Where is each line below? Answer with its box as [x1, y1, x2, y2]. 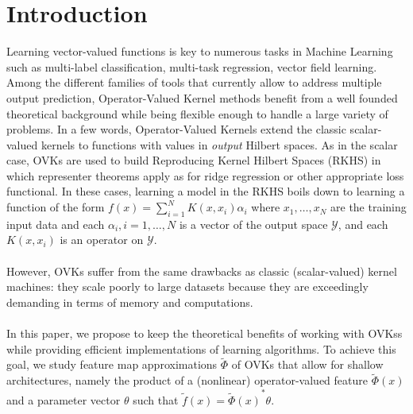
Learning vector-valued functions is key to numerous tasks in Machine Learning [6, 43, 393, 60]
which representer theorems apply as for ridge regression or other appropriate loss [6, 167, 404, 184]
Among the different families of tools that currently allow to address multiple [6, 74, 382, 91]
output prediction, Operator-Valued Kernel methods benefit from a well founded [6, 89, 398, 106]
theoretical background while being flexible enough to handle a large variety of [6, 105, 388, 122]
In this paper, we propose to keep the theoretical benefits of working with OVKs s [6, 325, 403, 342]
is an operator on [60, 231, 144, 248]
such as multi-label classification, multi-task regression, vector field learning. [6, 58, 377, 75]
